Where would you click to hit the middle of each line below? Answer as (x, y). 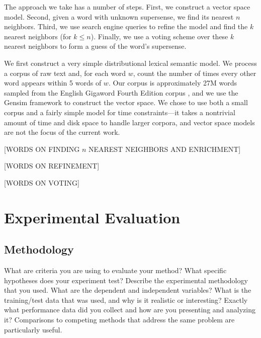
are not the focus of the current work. (62, 132)
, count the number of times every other (195, 73)
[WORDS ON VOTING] (42, 182)
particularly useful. (33, 329)
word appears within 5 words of (53, 83)
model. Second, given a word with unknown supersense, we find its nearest (119, 16)
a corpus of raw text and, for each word (65, 73)
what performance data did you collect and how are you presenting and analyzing (130, 310)
